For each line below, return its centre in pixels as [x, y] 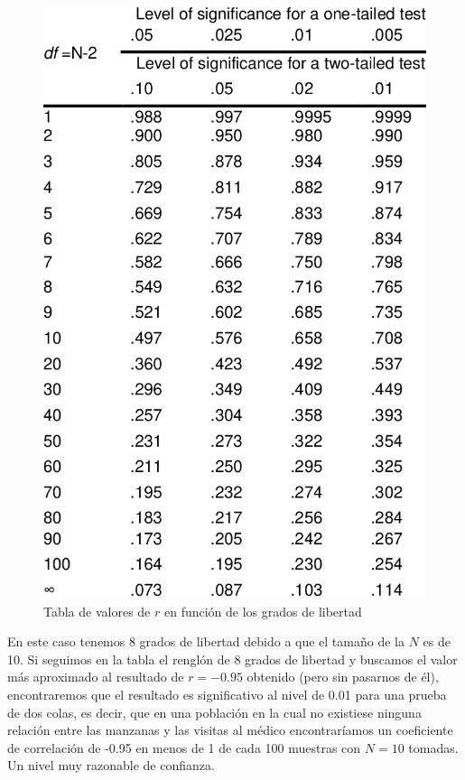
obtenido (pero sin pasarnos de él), [343, 677]
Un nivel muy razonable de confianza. [111, 765]
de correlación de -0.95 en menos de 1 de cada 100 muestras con [184, 747]
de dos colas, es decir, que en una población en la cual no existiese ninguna [214, 712]
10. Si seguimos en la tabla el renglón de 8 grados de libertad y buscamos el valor [232, 659]
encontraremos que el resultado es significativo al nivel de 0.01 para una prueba [227, 694]
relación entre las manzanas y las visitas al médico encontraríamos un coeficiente [230, 730]
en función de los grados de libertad [263, 611]
